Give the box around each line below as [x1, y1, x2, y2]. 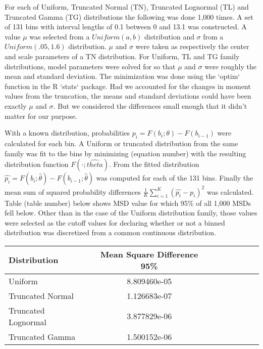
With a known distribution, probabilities [5, 127, 130, 138]
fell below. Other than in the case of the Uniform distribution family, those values [5, 207, 257, 218]
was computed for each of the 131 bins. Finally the [96, 172, 253, 183]
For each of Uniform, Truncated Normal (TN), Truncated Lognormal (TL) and [5, 2, 249, 12]
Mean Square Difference [100, 248, 198, 260]
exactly [5, 100, 27, 111]
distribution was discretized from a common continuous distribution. [5, 227, 217, 238]
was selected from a [29, 31, 90, 41]
